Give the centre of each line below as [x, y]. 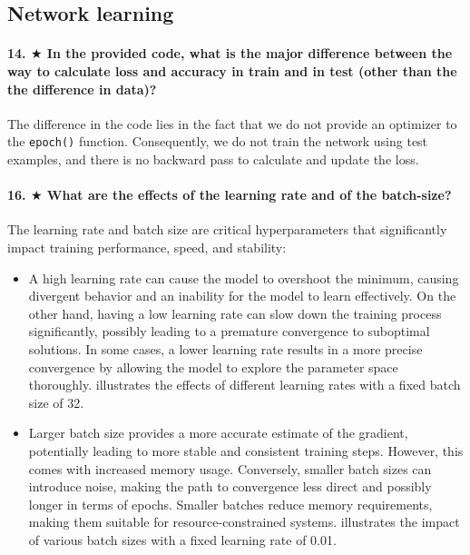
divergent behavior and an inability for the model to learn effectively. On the [242, 296]
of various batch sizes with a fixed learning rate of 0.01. [182, 539]
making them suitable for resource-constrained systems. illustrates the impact [244, 522]
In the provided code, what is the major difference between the [250, 53]
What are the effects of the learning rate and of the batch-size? [249, 195]
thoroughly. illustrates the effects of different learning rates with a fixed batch [245, 385]
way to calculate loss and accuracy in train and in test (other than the [232, 70]
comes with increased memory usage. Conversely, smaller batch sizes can [230, 468]
